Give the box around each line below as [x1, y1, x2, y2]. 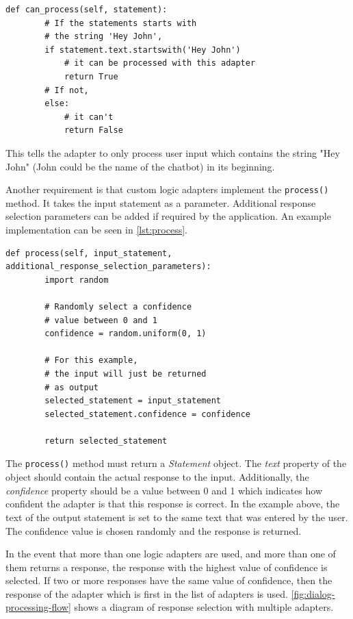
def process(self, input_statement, [5, 248, 172, 258]
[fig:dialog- [291, 586, 335, 601]
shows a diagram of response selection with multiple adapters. [74, 600, 334, 614]
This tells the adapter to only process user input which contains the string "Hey [5, 145, 340, 160]
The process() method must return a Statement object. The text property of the [5, 456, 347, 470]
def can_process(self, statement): [5, 5, 168, 14]
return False [64, 125, 123, 136]
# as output [44, 382, 99, 392]
